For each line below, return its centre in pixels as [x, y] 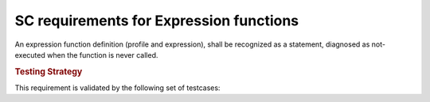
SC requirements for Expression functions [157, 21]
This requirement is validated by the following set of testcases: [117, 88]
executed [30, 55]
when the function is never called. [102, 55]
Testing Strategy [49, 71]
